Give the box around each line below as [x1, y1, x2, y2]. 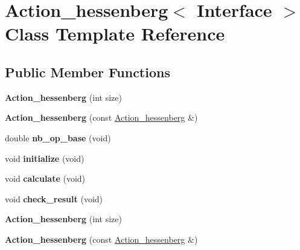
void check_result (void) [5, 192, 103, 205]
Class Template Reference [5, 21, 225, 46]
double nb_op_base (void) [5, 131, 111, 144]
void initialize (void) [5, 152, 85, 164]
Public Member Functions [5, 62, 170, 81]
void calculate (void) [5, 172, 86, 185]
